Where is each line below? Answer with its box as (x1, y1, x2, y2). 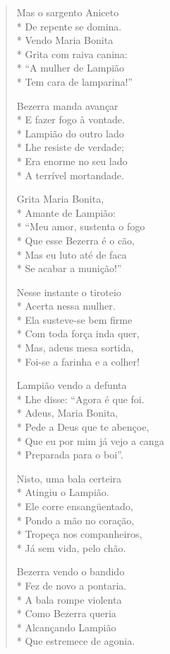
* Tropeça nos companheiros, (16, 526, 142, 541)
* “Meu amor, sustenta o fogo (16, 219, 145, 234)
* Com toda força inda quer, (16, 326, 140, 341)
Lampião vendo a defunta (16, 378, 127, 393)
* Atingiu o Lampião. (16, 485, 109, 500)
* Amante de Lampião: (16, 205, 116, 220)
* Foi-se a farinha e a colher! (16, 354, 140, 368)
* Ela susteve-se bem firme (16, 312, 133, 327)
